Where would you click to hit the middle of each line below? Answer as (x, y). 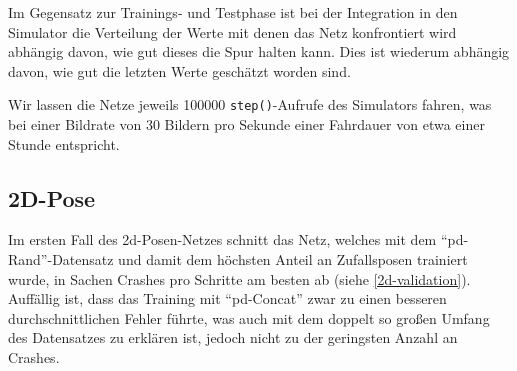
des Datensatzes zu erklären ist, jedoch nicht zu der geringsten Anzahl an (233, 337)
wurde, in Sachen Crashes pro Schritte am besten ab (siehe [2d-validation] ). (239, 278)
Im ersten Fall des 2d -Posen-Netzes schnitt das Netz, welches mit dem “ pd (236, 239)
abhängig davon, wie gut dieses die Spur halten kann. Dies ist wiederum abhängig (259, 51)
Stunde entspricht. (64, 143)
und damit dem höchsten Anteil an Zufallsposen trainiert (293, 259)
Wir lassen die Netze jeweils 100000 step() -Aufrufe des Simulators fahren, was (250, 104)
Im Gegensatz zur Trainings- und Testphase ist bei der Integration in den (233, 12)
